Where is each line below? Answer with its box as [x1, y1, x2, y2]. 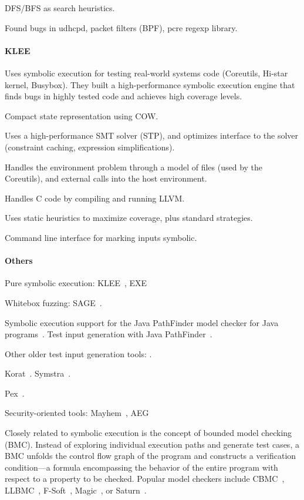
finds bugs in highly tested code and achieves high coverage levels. [5, 90, 242, 102]
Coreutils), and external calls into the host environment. [5, 172, 207, 184]
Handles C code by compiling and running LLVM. [5, 192, 185, 204]
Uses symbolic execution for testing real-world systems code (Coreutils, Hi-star [5, 66, 288, 79]
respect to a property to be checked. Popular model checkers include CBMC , [5, 472, 285, 485]
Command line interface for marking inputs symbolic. [5, 231, 197, 243]
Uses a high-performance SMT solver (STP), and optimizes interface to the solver [5, 129, 299, 142]
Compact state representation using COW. [5, 109, 158, 122]
